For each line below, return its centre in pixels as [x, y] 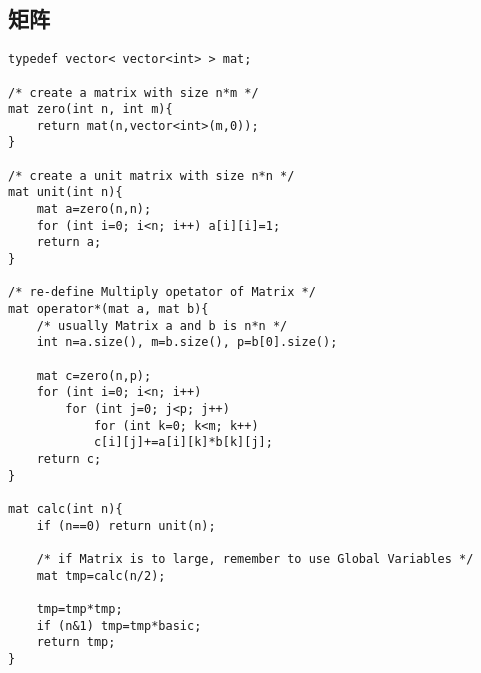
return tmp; [76, 642]
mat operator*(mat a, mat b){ [108, 309]
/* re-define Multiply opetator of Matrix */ [162, 292]
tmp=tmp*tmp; [79, 608]
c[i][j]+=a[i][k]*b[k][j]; [183, 442]
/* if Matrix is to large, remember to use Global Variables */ [255, 558]
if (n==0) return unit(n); [126, 525]
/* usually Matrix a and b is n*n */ [162, 325]
